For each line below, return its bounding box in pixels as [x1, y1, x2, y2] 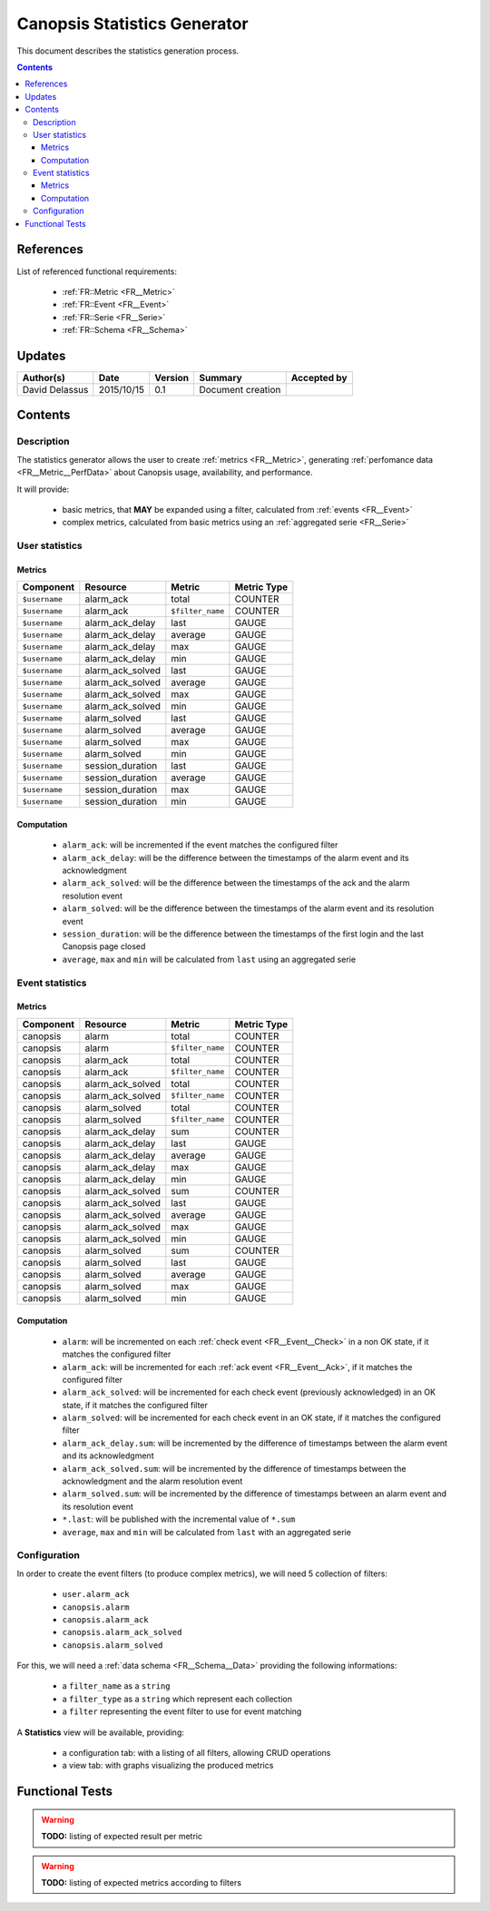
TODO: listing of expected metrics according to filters [41, 1877, 242, 1888]
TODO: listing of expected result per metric [41, 1831, 203, 1842]
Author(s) [22, 372, 65, 384]
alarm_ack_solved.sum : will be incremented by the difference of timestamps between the [62, 1463, 407, 1474]
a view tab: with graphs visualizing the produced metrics [62, 1760, 274, 1771]
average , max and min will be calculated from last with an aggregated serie [62, 1526, 351, 1537]
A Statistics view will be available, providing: [16, 1727, 185, 1738]
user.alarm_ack [62, 1589, 131, 1600]
